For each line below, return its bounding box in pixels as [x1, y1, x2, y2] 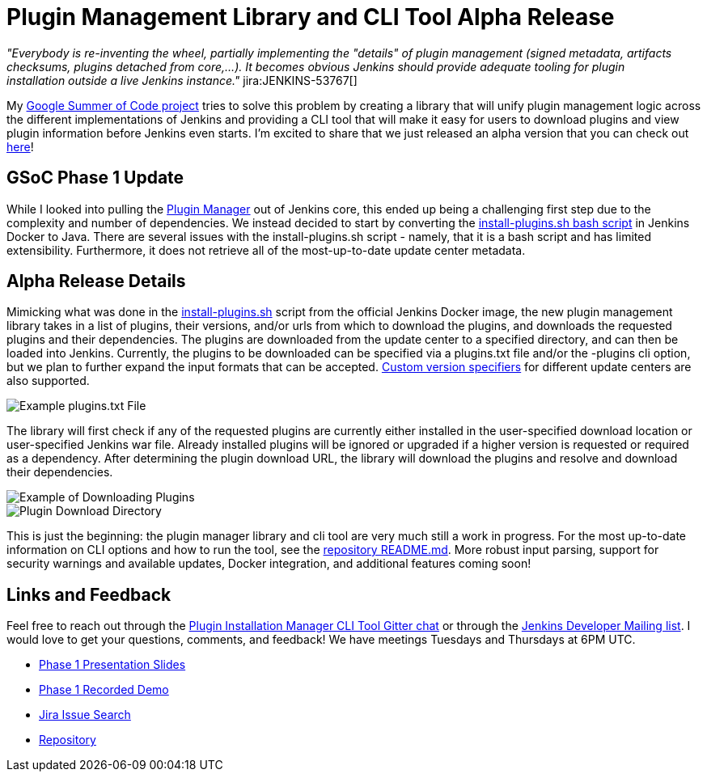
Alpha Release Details [6, 271, 186, 292]
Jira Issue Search [39, 708, 131, 722]
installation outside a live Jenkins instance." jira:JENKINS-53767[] [6, 73, 358, 87]
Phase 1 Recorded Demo [39, 683, 169, 697]
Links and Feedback [6, 584, 171, 605]
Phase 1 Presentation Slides [39, 657, 186, 672]
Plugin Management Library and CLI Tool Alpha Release [6, 3, 615, 31]
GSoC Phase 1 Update [6, 167, 184, 188]
